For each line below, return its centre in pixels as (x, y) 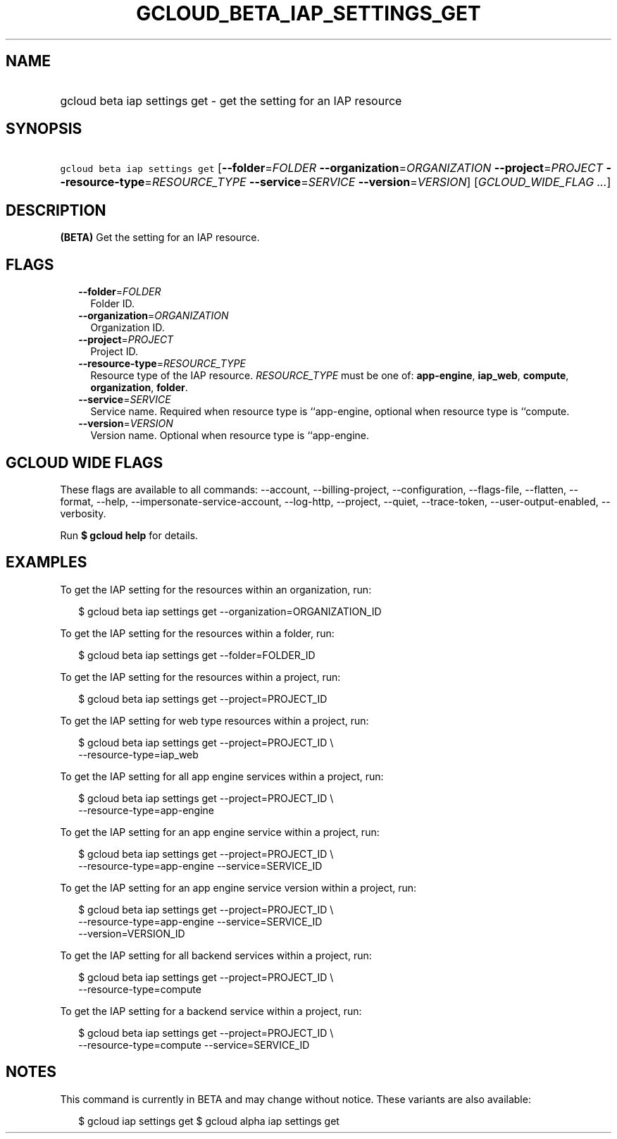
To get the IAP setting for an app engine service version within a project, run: (238, 887)
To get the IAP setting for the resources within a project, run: (200, 677)
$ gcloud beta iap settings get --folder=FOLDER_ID (197, 655)
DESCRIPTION (56, 210)
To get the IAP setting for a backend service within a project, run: (211, 1011)
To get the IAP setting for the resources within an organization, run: (216, 589)
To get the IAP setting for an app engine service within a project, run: (220, 832)
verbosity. (83, 513)
